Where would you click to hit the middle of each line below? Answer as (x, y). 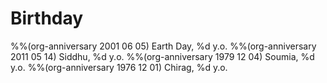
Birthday (47, 18)
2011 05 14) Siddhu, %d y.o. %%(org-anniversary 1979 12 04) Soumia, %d (162, 56)
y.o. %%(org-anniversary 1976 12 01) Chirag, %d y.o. (119, 67)
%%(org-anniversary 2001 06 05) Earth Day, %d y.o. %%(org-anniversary (163, 46)
